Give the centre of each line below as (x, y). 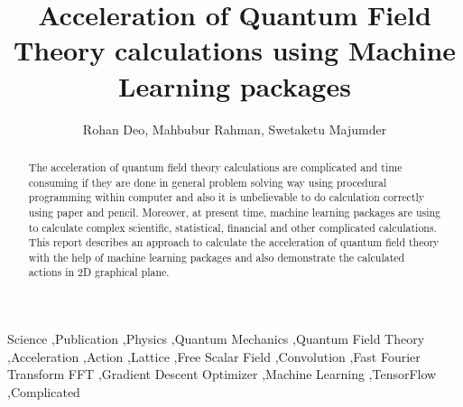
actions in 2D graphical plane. (99, 272)
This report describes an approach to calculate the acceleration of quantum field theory (234, 242)
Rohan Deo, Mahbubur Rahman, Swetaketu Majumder (235, 129)
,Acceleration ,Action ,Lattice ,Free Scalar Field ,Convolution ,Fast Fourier (214, 356)
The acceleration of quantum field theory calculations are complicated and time (215, 166)
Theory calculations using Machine (235, 50)
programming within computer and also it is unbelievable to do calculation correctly (227, 197)
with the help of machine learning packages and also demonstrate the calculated (217, 257)
